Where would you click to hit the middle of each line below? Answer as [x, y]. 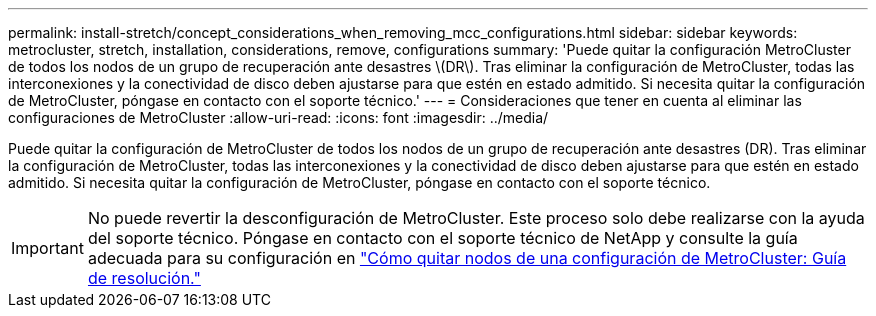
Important [47, 248]
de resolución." [144, 278]
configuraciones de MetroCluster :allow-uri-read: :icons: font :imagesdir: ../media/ [278, 117]
